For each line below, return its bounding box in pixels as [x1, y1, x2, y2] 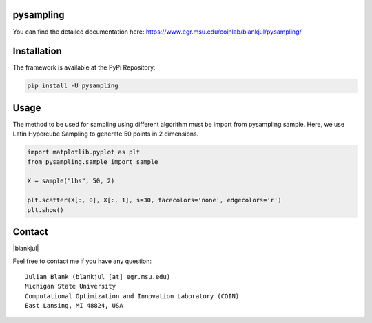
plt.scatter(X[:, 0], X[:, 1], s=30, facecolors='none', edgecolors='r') [27, 196, 282, 205]
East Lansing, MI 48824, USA [25, 302, 123, 310]
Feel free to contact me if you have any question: [12, 257, 152, 265]
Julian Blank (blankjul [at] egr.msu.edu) [25, 273, 171, 280]
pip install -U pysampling [27, 82, 118, 90]
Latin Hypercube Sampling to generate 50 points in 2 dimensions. [12, 129, 199, 138]
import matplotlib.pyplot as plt [27, 148, 141, 156]
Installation [12, 45, 62, 57]
